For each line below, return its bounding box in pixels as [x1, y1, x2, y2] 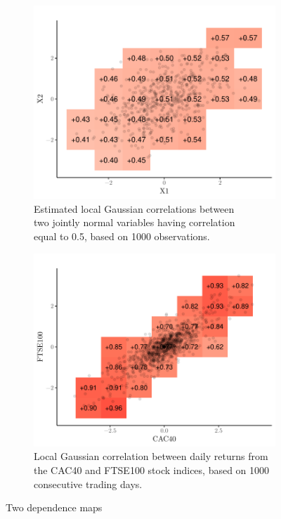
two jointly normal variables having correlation [34, 215, 235, 230]
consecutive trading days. [34, 476, 143, 491]
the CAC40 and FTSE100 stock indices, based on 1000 [34, 462, 270, 477]
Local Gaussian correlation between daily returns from [34, 449, 268, 464]
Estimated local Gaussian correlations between [34, 201, 235, 216]
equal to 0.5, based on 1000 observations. [34, 228, 210, 243]
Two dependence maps [6, 500, 103, 515]
